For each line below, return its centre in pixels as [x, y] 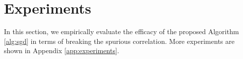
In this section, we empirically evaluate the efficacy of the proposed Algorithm [121, 31]
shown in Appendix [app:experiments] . [62, 50]
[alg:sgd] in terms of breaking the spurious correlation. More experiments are [119, 41]
